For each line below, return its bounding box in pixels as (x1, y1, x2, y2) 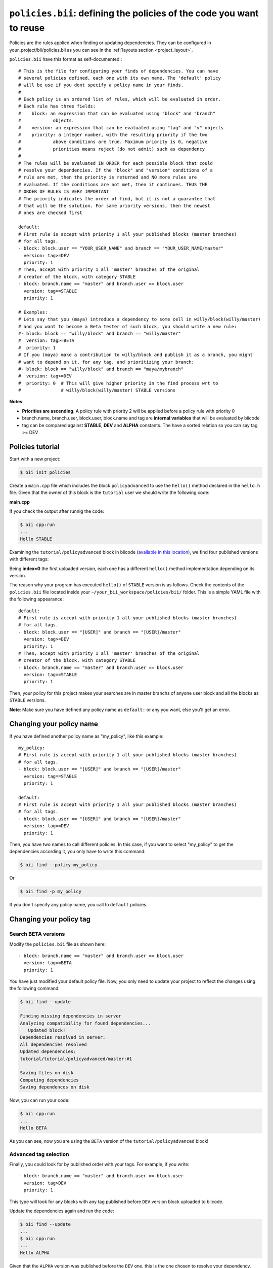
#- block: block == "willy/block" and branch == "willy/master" (18, 330, 181, 336)
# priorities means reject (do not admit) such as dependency (18, 146, 205, 152)
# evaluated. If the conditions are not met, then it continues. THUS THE (18, 182, 208, 187)
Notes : (9, 399, 24, 405)
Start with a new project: (9, 455, 61, 462)
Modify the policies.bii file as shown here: (9, 941, 106, 947)
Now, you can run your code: (9, 1097, 70, 1103)
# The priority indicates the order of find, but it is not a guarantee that (18, 196, 216, 201)
